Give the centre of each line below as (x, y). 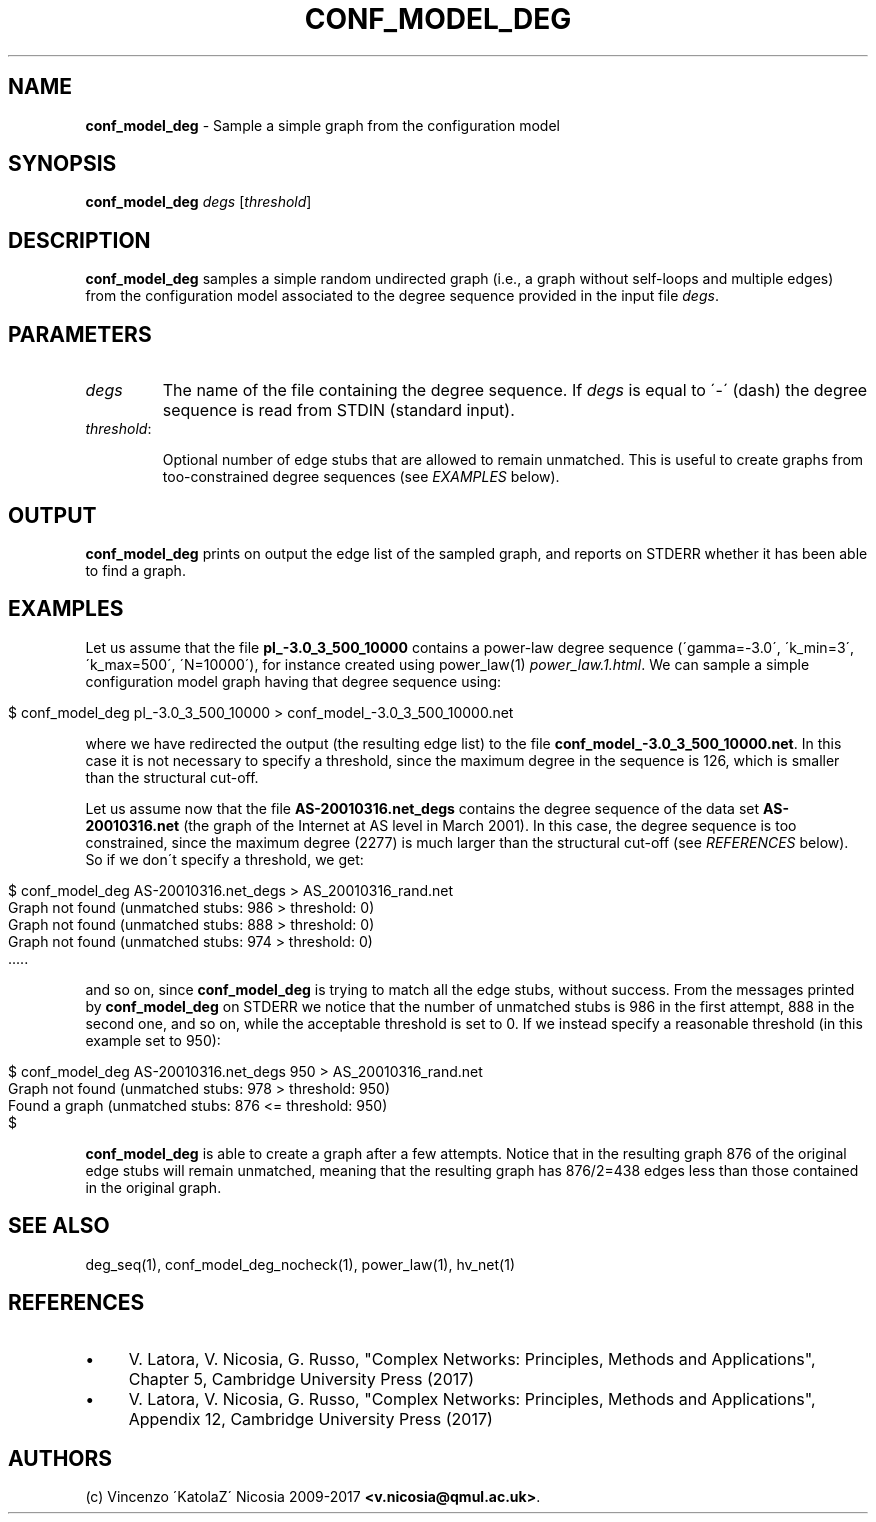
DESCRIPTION (79, 240)
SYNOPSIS (62, 164)
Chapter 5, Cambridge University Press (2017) (301, 1378)
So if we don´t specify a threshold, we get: (224, 859)
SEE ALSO (59, 1226)
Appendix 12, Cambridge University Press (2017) (310, 1418)
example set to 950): (153, 1040)
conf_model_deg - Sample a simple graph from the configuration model (322, 125)
